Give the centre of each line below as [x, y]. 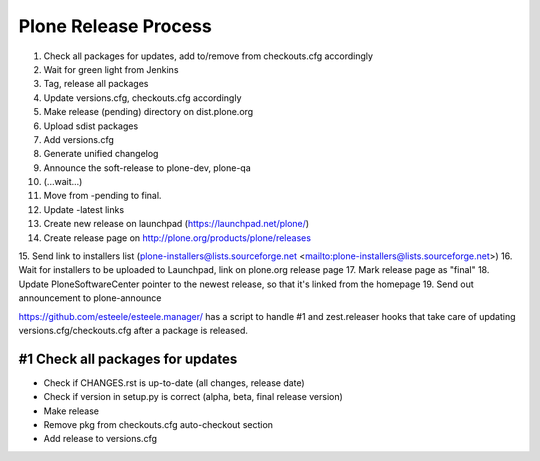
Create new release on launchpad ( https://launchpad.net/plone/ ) [176, 224]
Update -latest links [84, 209]
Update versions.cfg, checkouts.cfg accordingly [142, 97]
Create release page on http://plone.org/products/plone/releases [177, 237]
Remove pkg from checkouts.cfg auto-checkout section [158, 425]
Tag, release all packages [96, 84]
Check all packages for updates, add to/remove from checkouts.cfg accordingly [208, 56]
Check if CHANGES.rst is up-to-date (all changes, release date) [174, 382]
